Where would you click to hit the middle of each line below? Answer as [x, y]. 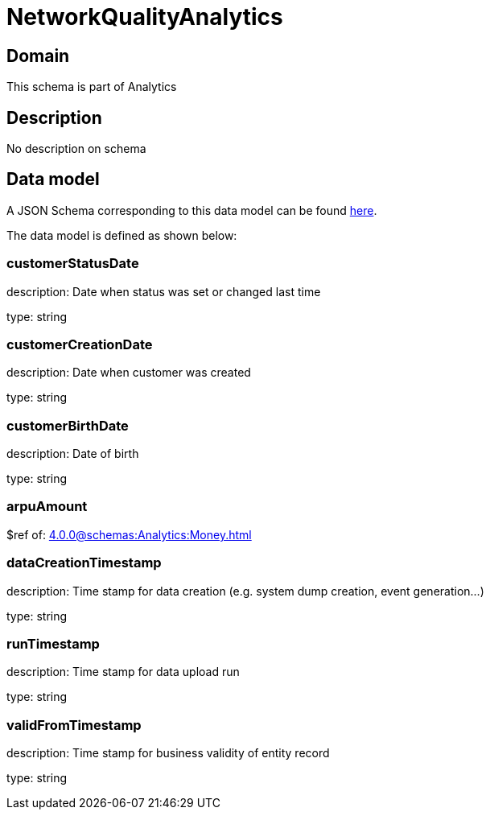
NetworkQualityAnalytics [145, 17]
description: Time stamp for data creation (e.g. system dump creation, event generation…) [245, 591]
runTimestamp [53, 643]
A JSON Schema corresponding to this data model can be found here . [192, 210]
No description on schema [76, 149]
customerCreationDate [80, 344]
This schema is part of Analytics [92, 87]
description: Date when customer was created [129, 373]
